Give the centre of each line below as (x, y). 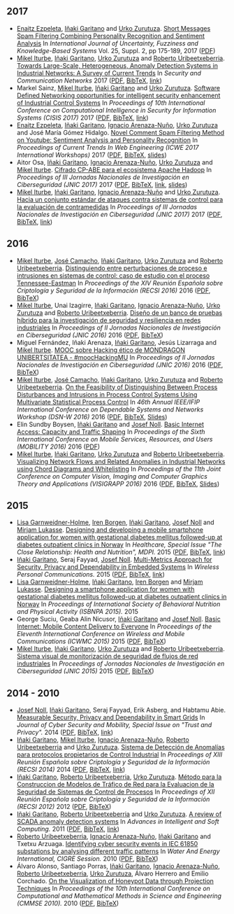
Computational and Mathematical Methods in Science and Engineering (119, 896)
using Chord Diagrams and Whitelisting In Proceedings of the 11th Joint (119, 469)
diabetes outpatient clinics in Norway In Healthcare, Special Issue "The (119, 544)
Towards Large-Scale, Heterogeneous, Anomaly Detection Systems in (117, 65)
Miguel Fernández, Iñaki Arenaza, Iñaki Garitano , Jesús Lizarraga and (117, 342)
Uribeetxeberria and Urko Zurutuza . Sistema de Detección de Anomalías (120, 747)
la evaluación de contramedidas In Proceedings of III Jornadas (107, 206)
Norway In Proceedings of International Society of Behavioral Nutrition (118, 604)
